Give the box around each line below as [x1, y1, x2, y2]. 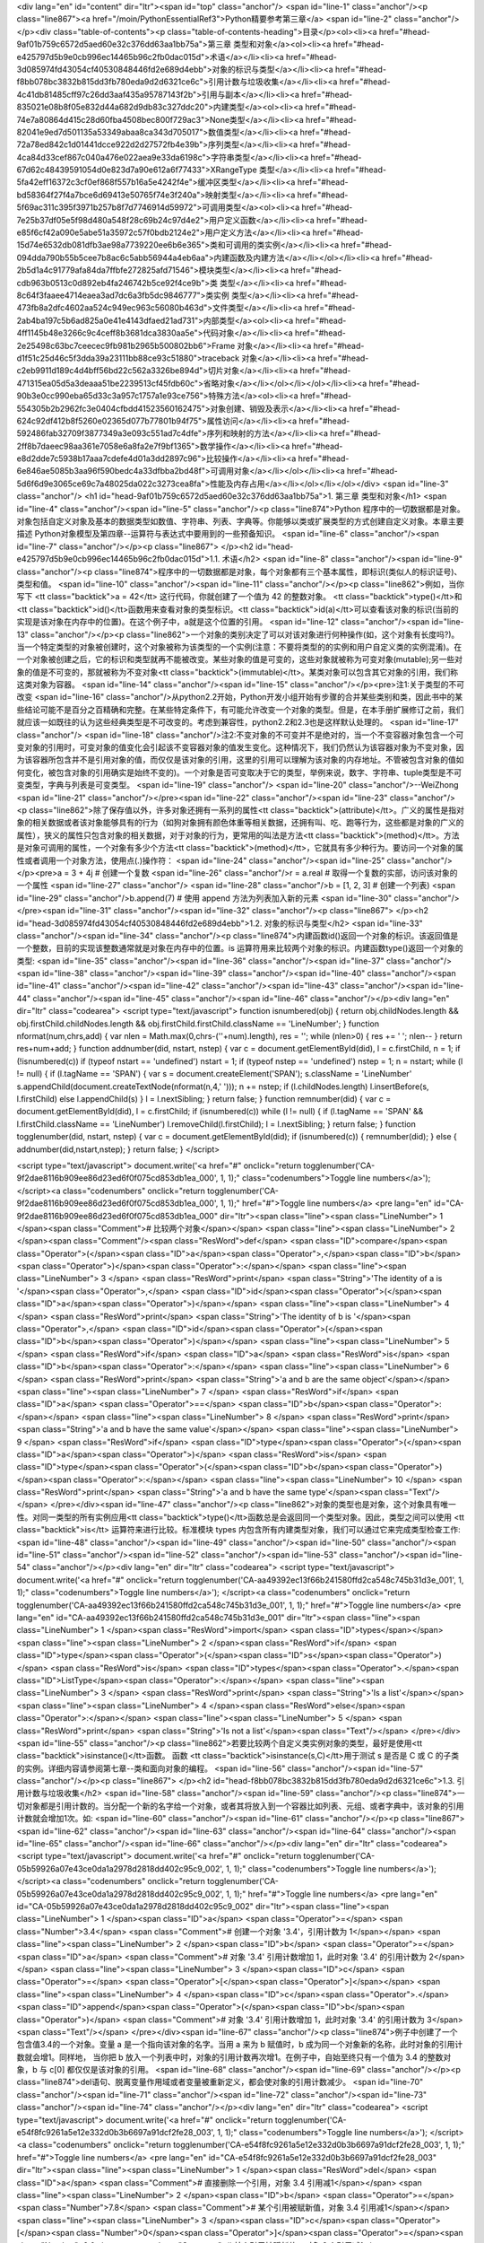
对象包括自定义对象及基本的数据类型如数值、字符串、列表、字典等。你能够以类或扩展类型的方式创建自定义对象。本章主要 [16, 516, 464, 527]
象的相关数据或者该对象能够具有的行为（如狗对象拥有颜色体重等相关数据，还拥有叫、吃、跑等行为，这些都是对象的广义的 [16, 817, 464, 828]
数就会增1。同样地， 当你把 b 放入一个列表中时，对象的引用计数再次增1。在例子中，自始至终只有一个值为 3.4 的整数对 [16, 2051, 452, 2063]
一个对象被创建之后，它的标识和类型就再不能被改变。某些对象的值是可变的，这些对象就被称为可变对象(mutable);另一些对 [16, 654, 463, 665]
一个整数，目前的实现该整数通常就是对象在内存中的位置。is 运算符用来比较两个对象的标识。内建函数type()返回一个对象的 [16, 943, 463, 954]
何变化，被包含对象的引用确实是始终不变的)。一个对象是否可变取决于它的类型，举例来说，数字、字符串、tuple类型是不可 [16, 767, 462, 778]
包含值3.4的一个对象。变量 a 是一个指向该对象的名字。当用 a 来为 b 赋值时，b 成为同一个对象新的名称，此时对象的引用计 [16, 2039, 463, 2050]
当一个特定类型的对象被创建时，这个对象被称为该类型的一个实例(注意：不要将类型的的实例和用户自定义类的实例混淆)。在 [16, 641, 462, 652]
